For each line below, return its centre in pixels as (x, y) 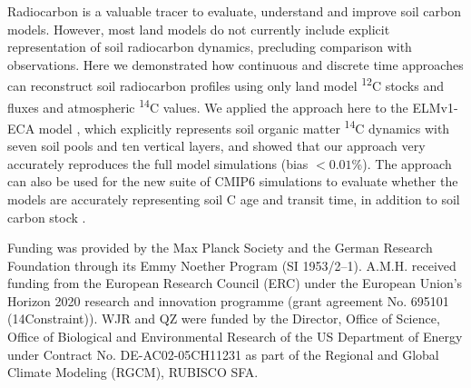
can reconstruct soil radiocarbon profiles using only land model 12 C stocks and (226, 85)
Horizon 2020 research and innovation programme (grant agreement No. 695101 (228, 300)
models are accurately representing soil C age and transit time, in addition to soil (234, 199)
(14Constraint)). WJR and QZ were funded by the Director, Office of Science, (224, 318)
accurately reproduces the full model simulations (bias (158, 163)
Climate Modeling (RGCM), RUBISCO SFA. (133, 372)
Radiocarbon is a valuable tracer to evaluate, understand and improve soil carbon (235, 11)
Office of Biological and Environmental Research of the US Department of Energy (235, 337)
